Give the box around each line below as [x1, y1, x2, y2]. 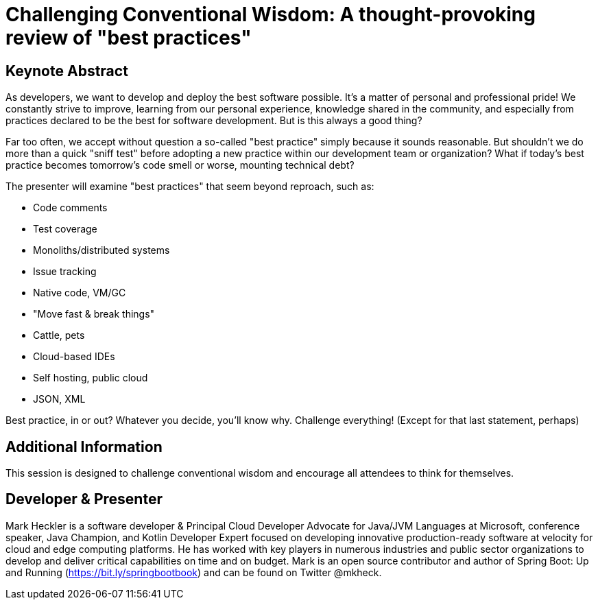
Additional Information [5, 438, 163, 455]
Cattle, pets [33, 329, 85, 342]
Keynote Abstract [5, 62, 128, 80]
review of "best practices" [5, 26, 252, 49]
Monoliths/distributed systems [33, 244, 170, 257]
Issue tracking [33, 265, 97, 278]
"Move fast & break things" [33, 308, 155, 320]
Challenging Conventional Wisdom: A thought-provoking [5, 3, 536, 26]
